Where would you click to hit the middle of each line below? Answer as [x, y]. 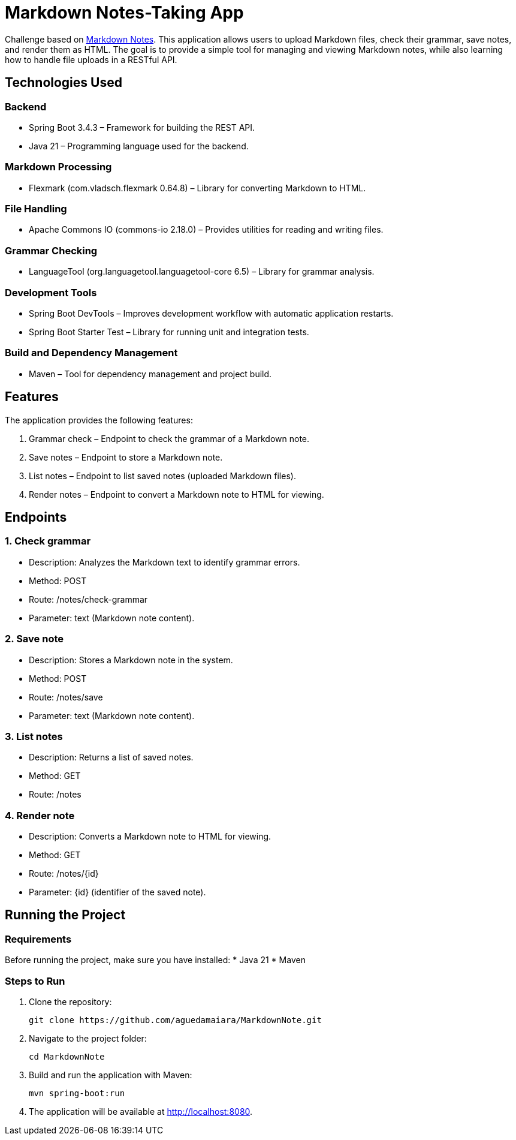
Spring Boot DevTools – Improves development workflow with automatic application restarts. [211, 313]
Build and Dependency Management [91, 353]
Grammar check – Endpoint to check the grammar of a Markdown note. [169, 438]
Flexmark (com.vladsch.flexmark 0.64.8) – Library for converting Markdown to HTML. [197, 188]
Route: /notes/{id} [64, 874]
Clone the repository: [70, 1002]
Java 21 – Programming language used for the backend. [139, 146]
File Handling [36, 209]
